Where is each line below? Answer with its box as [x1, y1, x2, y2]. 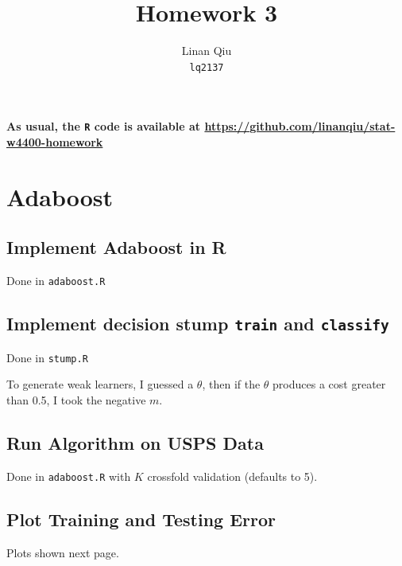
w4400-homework [6, 134, 103, 150]
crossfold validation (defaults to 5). [147, 467, 318, 484]
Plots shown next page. [6, 544, 119, 560]
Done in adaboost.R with [6, 467, 131, 484]
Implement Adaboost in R [6, 235, 226, 260]
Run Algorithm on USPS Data [6, 430, 264, 455]
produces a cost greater [273, 376, 386, 392]
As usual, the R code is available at [6, 118, 201, 135]
